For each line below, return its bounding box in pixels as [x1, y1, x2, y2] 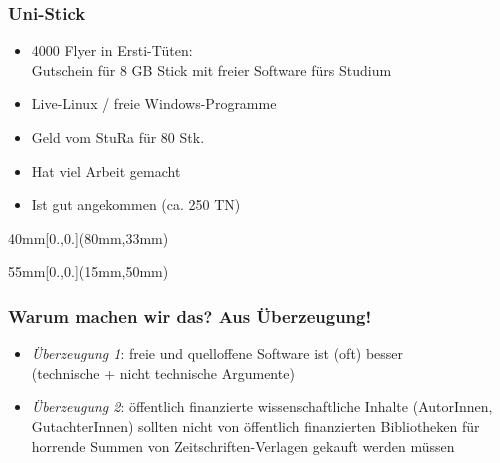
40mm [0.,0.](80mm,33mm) [8, 227, 169, 248]
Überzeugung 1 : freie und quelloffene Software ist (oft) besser [31, 343, 404, 364]
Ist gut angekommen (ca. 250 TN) [31, 194, 241, 215]
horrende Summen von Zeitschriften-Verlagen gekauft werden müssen [31, 435, 455, 456]
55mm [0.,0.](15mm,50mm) [8, 261, 169, 282]
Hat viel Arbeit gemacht [31, 160, 181, 181]
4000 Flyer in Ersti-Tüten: [31, 40, 193, 61]
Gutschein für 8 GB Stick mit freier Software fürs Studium [31, 59, 392, 80]
